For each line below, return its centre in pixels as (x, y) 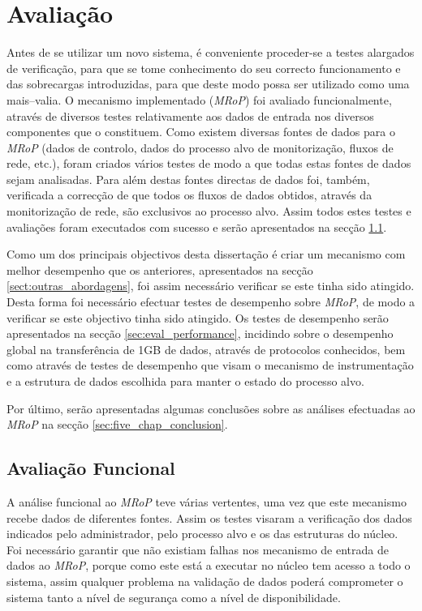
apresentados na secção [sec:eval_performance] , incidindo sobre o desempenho (200, 333)
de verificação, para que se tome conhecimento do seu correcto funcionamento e (204, 68)
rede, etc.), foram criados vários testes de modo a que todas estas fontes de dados (209, 163)
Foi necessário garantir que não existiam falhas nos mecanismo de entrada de (198, 549)
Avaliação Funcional (91, 468)
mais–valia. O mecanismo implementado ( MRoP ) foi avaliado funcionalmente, (199, 99)
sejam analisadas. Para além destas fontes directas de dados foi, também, (188, 179)
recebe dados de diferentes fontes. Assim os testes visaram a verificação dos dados (209, 517)
